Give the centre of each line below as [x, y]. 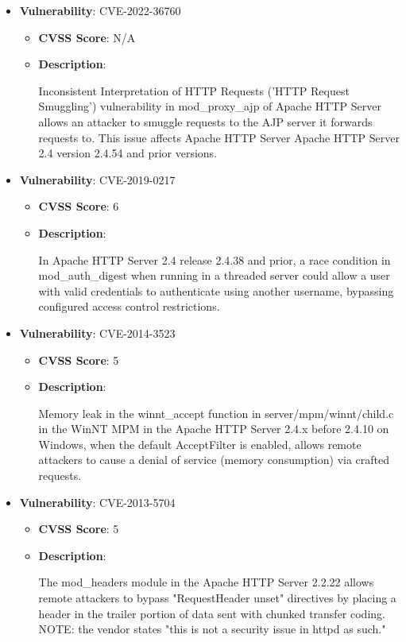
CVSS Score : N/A [87, 37]
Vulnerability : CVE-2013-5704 [97, 502]
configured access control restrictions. [129, 306]
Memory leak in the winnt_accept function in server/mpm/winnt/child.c [216, 413]
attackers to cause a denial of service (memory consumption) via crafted [214, 460]
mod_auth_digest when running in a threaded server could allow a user [214, 275]
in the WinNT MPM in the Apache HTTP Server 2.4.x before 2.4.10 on [214, 429]
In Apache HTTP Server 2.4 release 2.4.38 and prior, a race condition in [215, 259]
